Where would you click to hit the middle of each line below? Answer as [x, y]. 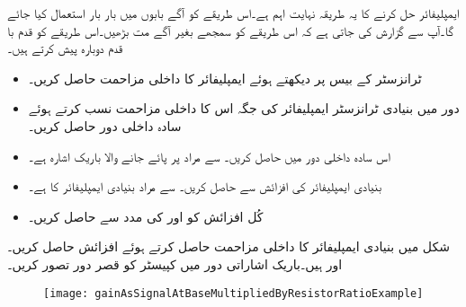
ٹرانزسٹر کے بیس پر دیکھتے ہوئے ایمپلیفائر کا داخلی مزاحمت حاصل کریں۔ [225, 78]
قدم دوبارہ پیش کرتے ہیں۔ [65, 48]
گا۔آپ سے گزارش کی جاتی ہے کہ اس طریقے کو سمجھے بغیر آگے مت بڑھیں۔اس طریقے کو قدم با [230, 30]
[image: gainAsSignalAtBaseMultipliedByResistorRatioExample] [233, 293]
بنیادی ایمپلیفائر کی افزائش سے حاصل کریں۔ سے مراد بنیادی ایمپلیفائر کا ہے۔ [205, 186]
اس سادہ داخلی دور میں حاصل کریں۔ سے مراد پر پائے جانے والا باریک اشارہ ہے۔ [209, 156]
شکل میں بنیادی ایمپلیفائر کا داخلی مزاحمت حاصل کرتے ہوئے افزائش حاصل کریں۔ [229, 246]
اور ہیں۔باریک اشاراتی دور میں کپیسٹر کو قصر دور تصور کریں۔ [175, 263]
